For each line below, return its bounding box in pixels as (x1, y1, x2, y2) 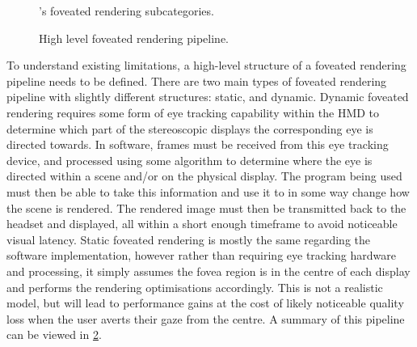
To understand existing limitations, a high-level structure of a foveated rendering (6, 57, 406, 74)
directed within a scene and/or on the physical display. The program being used (6, 167, 402, 184)
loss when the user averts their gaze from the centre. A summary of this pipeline (6, 310, 405, 327)
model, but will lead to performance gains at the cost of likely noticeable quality (6, 294, 404, 311)
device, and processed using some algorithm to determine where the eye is (6, 151, 373, 168)
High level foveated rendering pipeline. (39, 29, 229, 46)
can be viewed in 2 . (6, 326, 102, 343)
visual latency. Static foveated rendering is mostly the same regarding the (6, 231, 371, 248)
